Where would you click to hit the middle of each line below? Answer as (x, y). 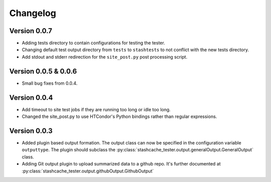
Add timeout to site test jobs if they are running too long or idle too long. (96, 109)
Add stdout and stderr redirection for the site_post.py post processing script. (105, 57)
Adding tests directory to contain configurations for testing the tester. (93, 43)
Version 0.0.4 (31, 98)
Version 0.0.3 (31, 131)
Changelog (33, 13)
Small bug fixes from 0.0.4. (50, 83)
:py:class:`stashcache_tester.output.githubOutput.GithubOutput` (88, 171)
